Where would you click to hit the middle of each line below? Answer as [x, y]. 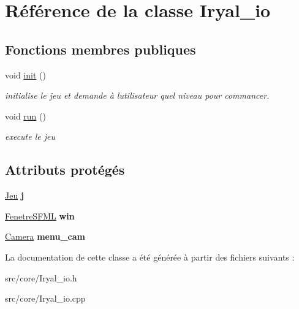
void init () [25, 74]
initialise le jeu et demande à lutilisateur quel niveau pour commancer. [137, 95]
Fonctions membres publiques [100, 49]
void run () [25, 116]
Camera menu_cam [45, 236]
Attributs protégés [65, 170]
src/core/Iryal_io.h [41, 277]
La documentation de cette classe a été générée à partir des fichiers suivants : [150, 257]
